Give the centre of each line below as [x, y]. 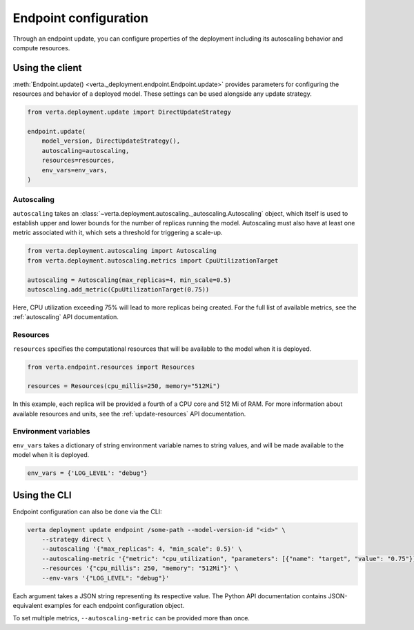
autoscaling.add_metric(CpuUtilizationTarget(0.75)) [118, 290]
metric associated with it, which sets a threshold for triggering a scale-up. [118, 233]
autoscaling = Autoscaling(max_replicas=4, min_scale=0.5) [129, 280]
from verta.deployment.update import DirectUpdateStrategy [129, 112]
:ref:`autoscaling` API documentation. [66, 317]
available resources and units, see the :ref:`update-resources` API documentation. [129, 414]
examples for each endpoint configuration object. [114, 606]
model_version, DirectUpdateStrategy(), [111, 141]
